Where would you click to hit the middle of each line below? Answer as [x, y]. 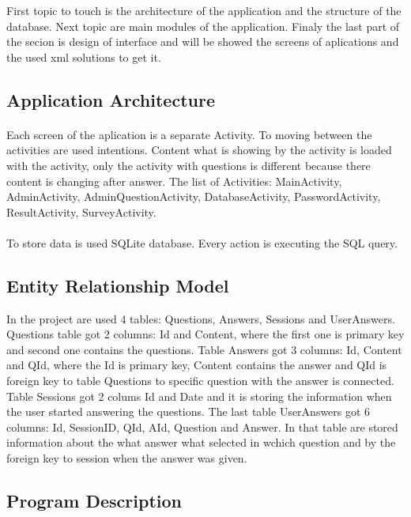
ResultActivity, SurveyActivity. [81, 211]
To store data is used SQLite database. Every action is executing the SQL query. [202, 242]
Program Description [94, 501]
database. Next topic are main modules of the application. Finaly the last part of [203, 26]
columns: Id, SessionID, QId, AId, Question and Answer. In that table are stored [202, 426]
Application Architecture [111, 99]
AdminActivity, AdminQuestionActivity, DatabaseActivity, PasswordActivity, [194, 196]
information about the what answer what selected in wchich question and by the [201, 442]
